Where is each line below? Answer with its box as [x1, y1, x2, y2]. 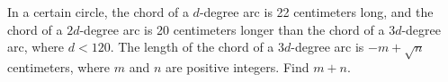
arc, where [7, 37, 65, 56]
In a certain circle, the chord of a [7, 3, 189, 20]
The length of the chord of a [118, 37, 274, 56]
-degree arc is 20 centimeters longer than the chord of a [79, 20, 385, 38]
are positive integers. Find [166, 57, 309, 76]
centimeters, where [7, 57, 111, 76]
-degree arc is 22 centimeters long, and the [199, 3, 434, 20]
